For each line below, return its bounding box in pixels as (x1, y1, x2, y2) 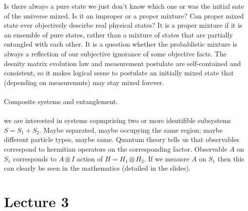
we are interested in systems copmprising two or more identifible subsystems (4, 115, 231, 125)
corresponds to (13, 153, 57, 163)
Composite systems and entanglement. (4, 96, 118, 106)
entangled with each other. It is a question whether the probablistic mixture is (4, 39, 237, 49)
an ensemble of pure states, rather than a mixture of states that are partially (4, 29, 233, 39)
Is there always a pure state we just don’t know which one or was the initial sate (4, 1, 244, 11)
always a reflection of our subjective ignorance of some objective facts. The (4, 48, 227, 58)
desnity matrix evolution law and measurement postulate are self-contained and (4, 58, 241, 68)
